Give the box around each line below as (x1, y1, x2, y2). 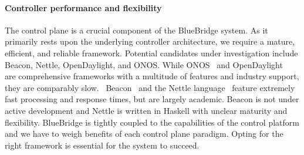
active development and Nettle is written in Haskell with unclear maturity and (5, 104, 288, 116)
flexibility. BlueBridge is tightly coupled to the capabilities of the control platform (5, 116, 299, 128)
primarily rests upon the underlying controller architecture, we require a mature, (5, 35, 295, 48)
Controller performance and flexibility (5, 1, 162, 14)
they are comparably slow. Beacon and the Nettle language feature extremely (5, 81, 295, 93)
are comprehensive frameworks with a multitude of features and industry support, (5, 70, 299, 82)
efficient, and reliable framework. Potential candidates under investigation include (5, 46, 298, 59)
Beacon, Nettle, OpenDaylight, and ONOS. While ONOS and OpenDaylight (5, 58, 283, 70)
